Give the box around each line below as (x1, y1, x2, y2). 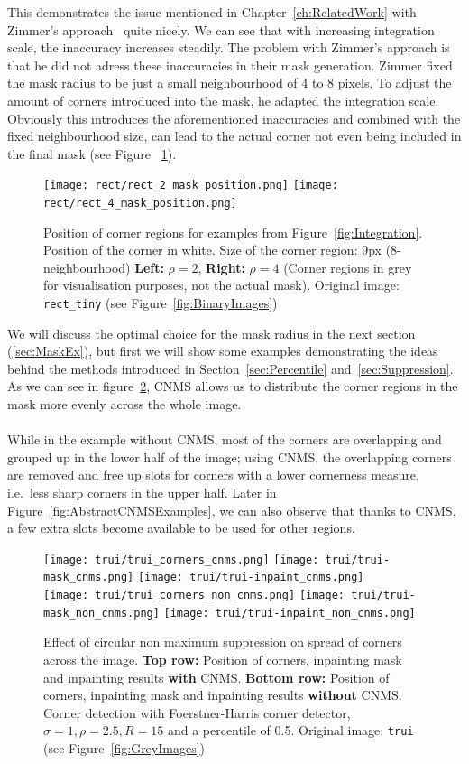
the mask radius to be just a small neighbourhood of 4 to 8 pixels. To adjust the (7, 73, 452, 92)
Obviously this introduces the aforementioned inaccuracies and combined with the (7, 108, 461, 127)
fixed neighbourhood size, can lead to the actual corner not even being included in (7, 126, 462, 145)
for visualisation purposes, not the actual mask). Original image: (43, 275, 400, 294)
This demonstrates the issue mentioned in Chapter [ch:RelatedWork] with (7, 3, 417, 21)
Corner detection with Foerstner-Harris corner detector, (43, 703, 351, 722)
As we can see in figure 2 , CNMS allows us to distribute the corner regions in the (7, 377, 458, 396)
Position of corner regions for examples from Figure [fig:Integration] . (43, 222, 423, 241)
